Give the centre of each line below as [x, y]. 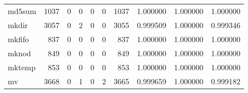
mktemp [22, 67]
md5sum [22, 11]
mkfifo [18, 39]
